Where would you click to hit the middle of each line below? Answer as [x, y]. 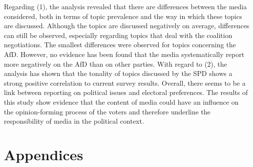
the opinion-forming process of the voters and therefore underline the [107, 111]
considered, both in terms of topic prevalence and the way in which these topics [123, 16]
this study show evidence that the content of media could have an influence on [121, 102]
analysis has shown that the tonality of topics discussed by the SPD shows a [118, 73]
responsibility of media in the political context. [74, 121]
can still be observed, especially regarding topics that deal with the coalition [118, 35]
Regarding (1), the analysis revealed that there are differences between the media [126, 6]
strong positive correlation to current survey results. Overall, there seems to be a [125, 83]
